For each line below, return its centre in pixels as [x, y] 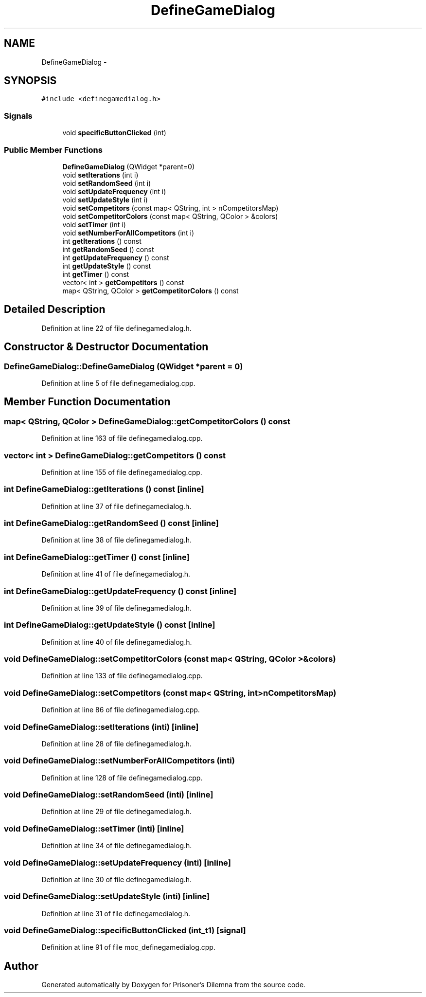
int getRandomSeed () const [108, 249]
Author [21, 966]
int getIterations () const [102, 241]
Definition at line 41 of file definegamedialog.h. [116, 574]
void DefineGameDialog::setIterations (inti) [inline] [101, 727]
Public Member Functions [53, 150]
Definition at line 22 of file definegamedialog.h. [116, 328]
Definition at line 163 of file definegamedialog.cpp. [122, 438]
